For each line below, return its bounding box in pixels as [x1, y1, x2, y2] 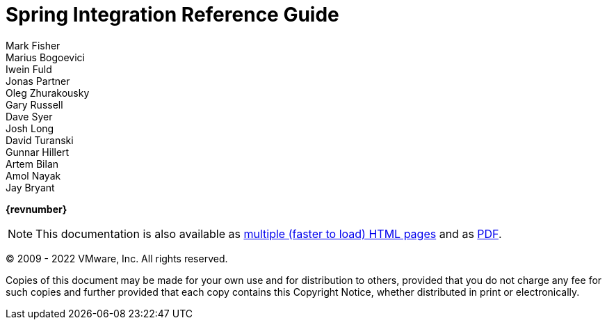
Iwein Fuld [6, 63, 52, 75]
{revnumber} [6, 203, 67, 215]
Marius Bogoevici [6, 51, 85, 63]
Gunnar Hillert [6, 145, 70, 158]
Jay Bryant [6, 181, 55, 193]
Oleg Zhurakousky [6, 86, 90, 99]
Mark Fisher [6, 39, 60, 51]
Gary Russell [6, 98, 63, 111]
